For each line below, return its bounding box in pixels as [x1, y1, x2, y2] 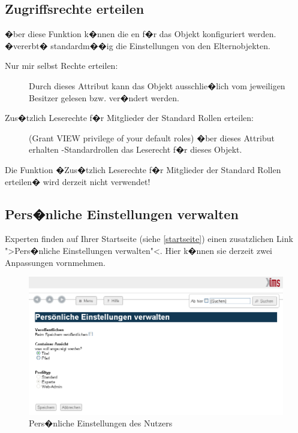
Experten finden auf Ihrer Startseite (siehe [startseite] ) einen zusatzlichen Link [5, 232, 293, 245]
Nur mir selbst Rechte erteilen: [5, 59, 118, 72]
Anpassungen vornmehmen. [5, 256, 106, 268]
